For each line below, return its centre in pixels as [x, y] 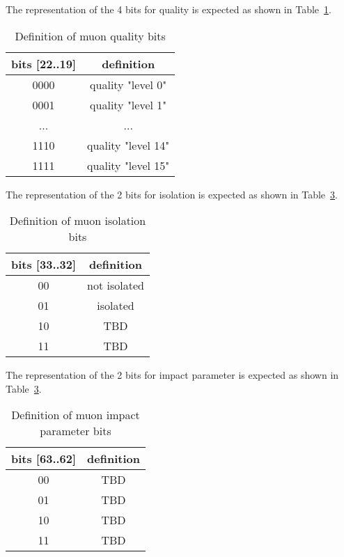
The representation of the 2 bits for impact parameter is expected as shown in [172, 375]
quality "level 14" [128, 145]
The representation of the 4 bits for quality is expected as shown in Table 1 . [169, 9]
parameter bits [76, 431]
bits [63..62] [44, 459]
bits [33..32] [44, 265]
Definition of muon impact [76, 415]
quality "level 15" [128, 165]
